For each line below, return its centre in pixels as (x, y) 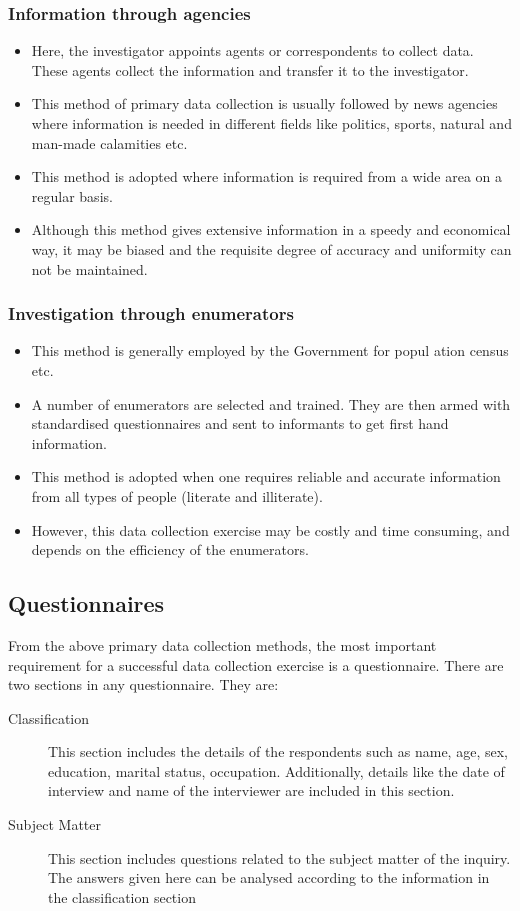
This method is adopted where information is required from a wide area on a (267, 176)
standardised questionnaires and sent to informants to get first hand (240, 423)
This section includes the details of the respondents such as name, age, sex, (278, 751)
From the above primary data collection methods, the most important (222, 644)
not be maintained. (89, 268)
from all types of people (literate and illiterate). (177, 495)
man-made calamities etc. (109, 142)
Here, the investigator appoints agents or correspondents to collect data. (252, 50)
